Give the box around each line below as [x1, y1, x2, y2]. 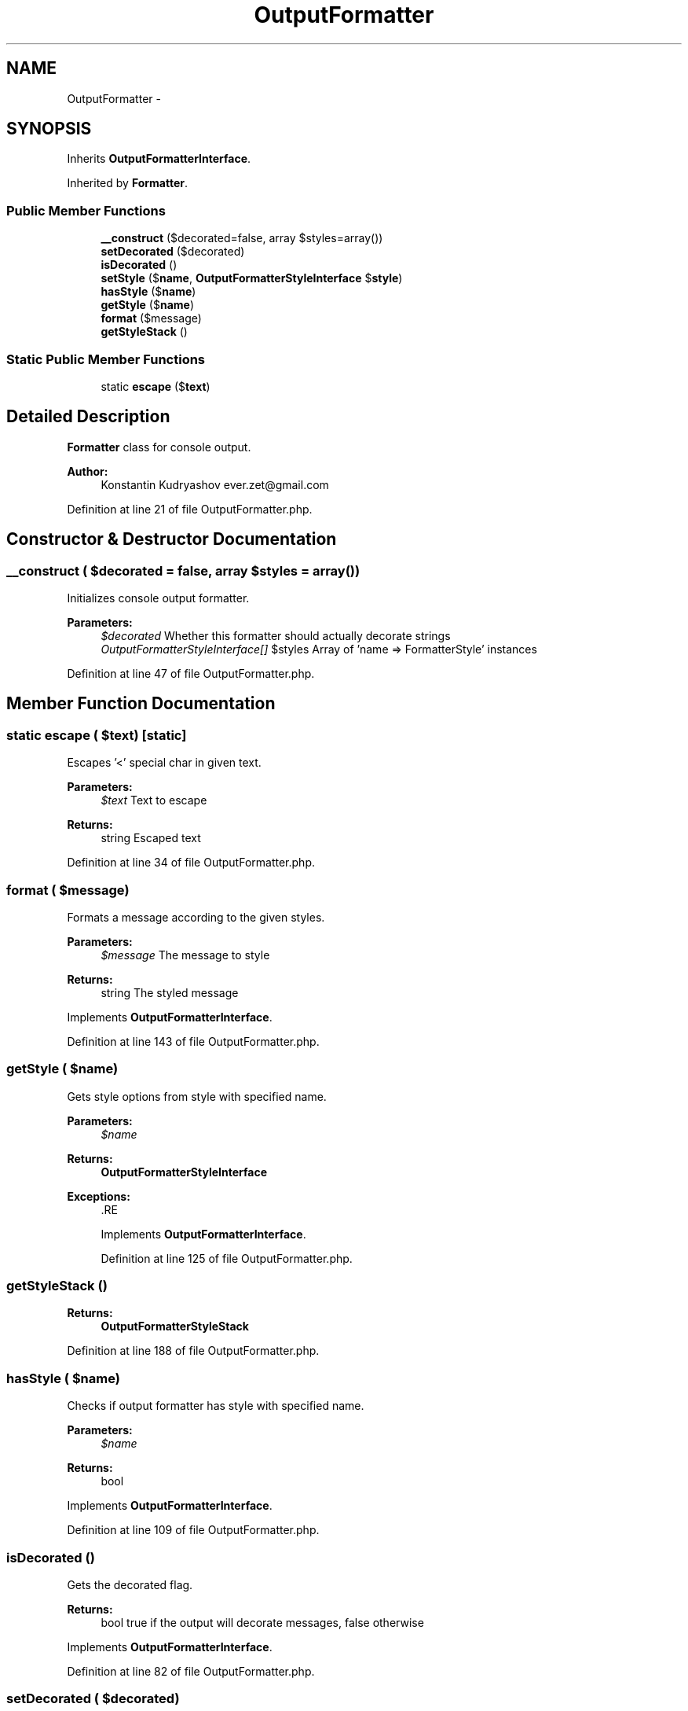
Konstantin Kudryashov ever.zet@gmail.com [101, 477, 329, 491]
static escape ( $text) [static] [6, 727, 187, 743]
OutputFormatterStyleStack [101, 1319, 249, 1334]
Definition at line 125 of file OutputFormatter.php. [101, 1251, 353, 1265]
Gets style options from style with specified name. [67, 1089, 327, 1103]
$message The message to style [101, 947, 270, 962]
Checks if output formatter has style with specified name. [67, 1399, 364, 1413]
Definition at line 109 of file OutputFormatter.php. [67, 1523, 320, 1537]
